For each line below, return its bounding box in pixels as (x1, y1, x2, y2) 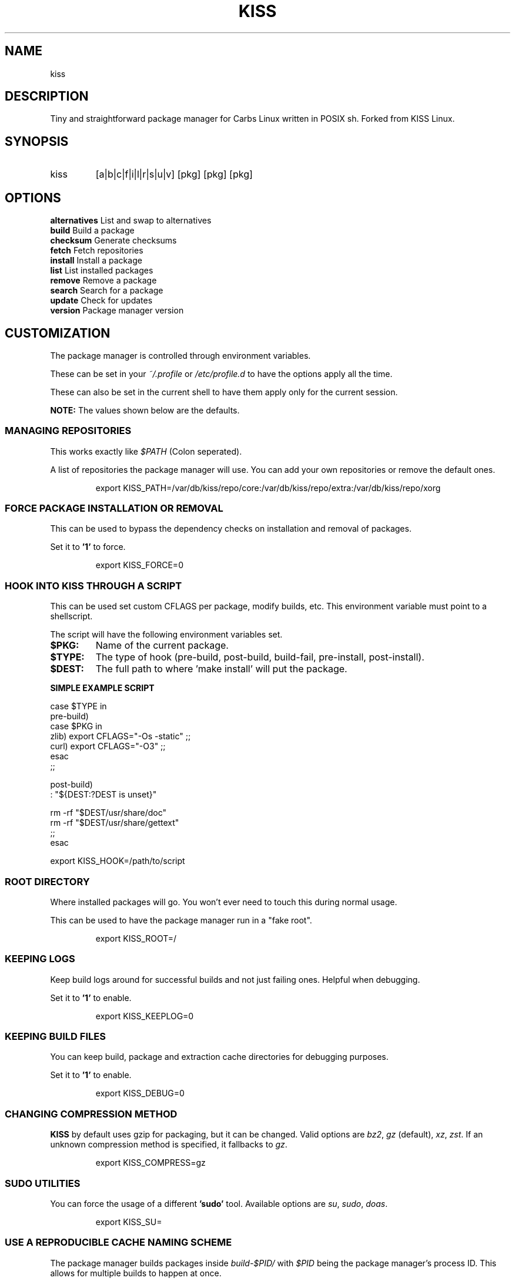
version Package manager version (50, 305, 184, 316)
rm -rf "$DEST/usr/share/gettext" (50, 818, 179, 828)
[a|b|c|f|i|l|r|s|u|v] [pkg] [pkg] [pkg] (95, 168, 253, 181)
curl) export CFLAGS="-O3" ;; (50, 741, 166, 752)
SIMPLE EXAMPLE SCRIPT (50, 683, 155, 693)
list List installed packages (50, 265, 153, 276)
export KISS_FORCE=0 (95, 560, 183, 571)
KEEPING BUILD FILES (5, 1030, 106, 1043)
